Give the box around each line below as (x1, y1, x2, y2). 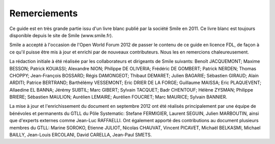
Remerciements (9, 8, 78, 19)
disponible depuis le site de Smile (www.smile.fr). (9, 32, 113, 38)
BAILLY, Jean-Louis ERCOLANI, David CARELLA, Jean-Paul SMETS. (9, 132, 152, 138)
